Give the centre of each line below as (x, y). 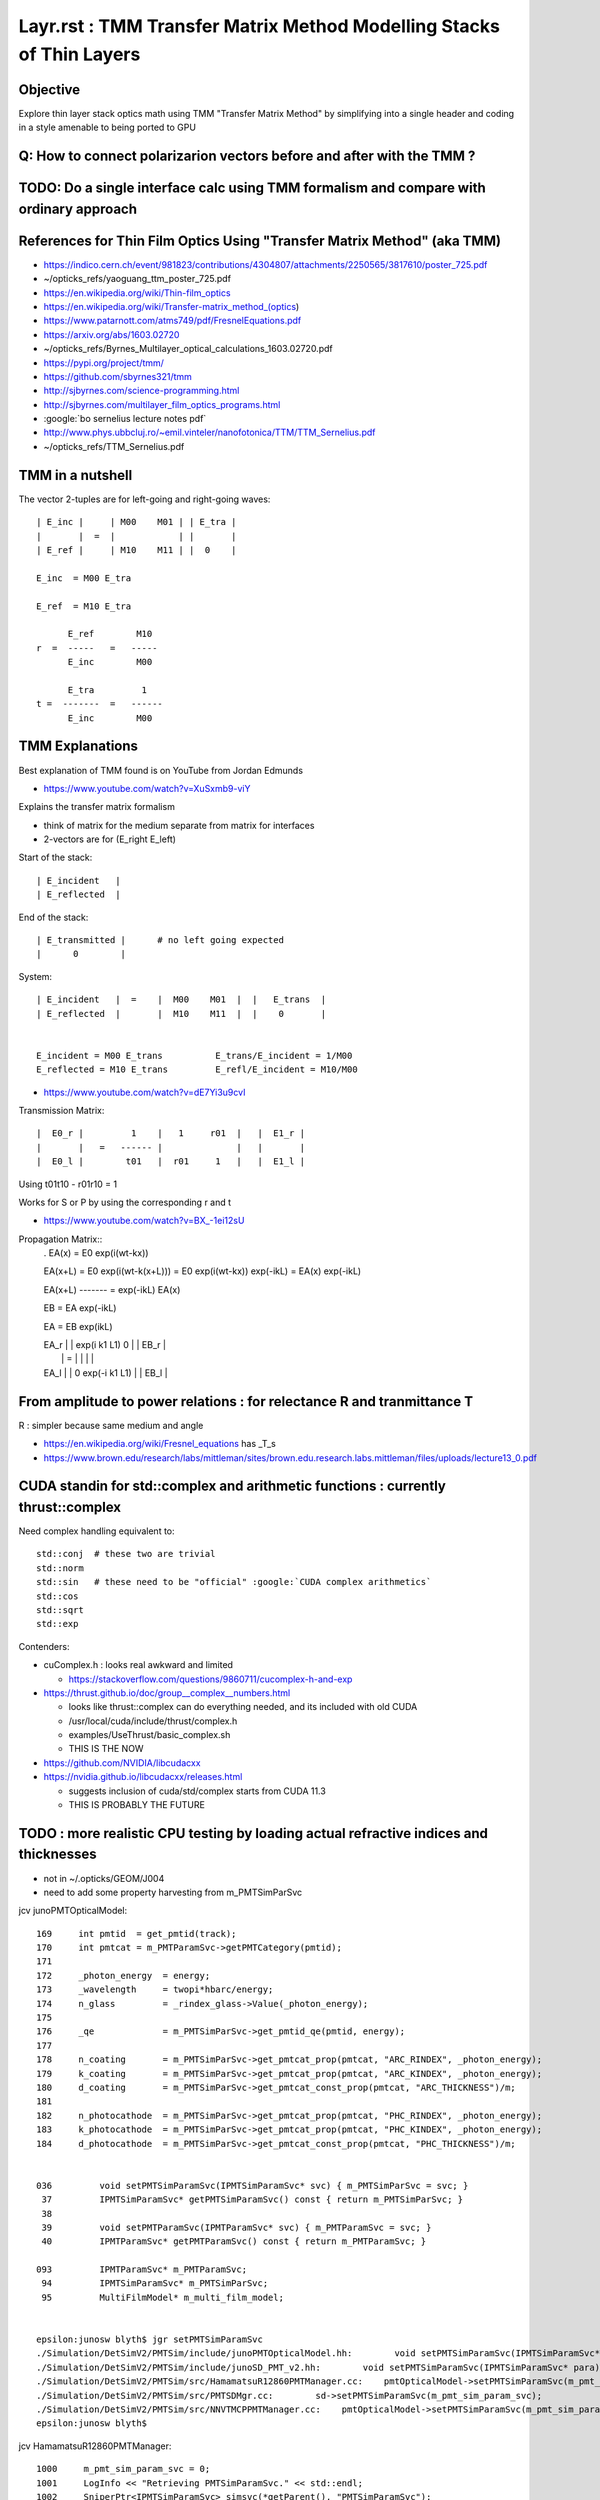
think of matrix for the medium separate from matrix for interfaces (179, 825)
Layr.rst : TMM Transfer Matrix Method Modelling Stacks (259, 26)
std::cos (57, 1596)
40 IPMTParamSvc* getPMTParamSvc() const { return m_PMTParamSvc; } (234, 2241)
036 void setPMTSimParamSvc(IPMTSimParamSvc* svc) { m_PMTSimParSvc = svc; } (252, 2185)
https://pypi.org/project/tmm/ (104, 362)
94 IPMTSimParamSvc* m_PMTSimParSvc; (155, 2283)
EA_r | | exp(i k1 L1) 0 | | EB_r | (105, 1345)
